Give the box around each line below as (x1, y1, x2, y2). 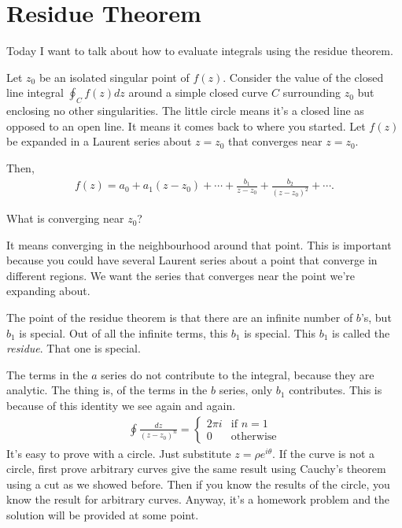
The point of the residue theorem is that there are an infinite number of (6, 309, 353, 326)
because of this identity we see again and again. (6, 397, 236, 414)
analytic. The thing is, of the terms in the (6, 382, 208, 398)
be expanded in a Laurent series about (6, 133, 192, 150)
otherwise (231, 431, 277, 443)
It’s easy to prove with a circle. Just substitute (6, 445, 231, 461)
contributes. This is (289, 382, 382, 398)
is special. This (244, 324, 316, 341)
